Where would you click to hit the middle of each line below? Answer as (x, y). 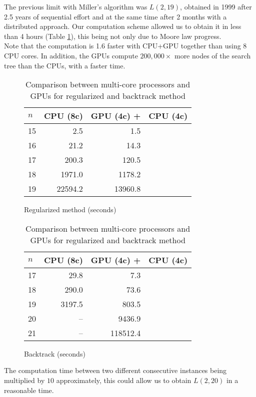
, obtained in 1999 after (216, 6)
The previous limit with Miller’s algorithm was (76, 6)
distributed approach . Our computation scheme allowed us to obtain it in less (123, 26)
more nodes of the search (212, 55)
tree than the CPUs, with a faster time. (65, 65)
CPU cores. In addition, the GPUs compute (71, 55)
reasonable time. (29, 390)
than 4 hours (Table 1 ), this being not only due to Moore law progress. (113, 36)
